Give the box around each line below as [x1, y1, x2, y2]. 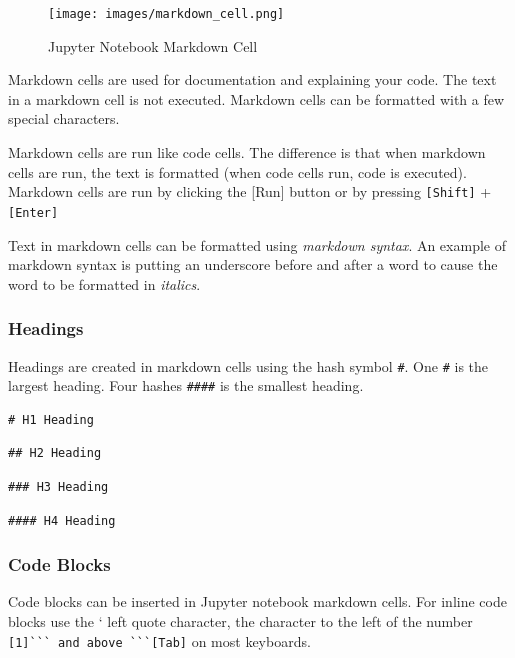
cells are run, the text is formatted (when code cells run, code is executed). [8, 161, 467, 182]
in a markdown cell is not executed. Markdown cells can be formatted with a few [8, 88, 505, 109]
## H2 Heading [8, 446, 102, 461]
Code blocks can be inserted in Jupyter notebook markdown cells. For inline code [8, 591, 507, 612]
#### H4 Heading [8, 513, 116, 528]
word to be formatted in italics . [8, 273, 201, 294]
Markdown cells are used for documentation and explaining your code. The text [8, 69, 497, 90]
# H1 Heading [8, 412, 94, 427]
